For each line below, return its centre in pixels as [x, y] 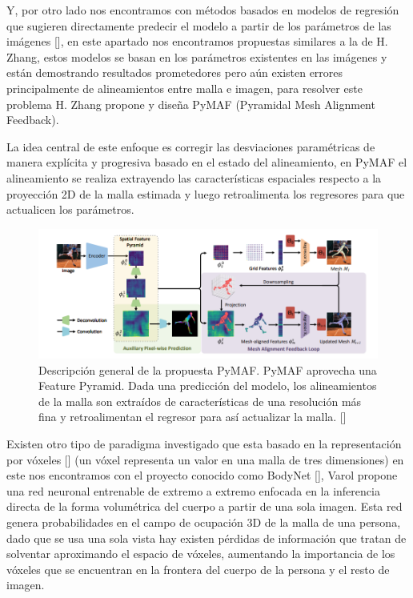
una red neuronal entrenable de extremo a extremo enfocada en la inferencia [193, 490]
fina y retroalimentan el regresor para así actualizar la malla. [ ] [192, 417]
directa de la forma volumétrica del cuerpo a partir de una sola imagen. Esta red [204, 506]
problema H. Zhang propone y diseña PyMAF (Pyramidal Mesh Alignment [191, 104]
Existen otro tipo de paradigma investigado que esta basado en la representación [204, 444]
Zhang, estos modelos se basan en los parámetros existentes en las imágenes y [197, 56]
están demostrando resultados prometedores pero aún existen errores [175, 72]
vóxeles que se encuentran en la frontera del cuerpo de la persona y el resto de [198, 569]
